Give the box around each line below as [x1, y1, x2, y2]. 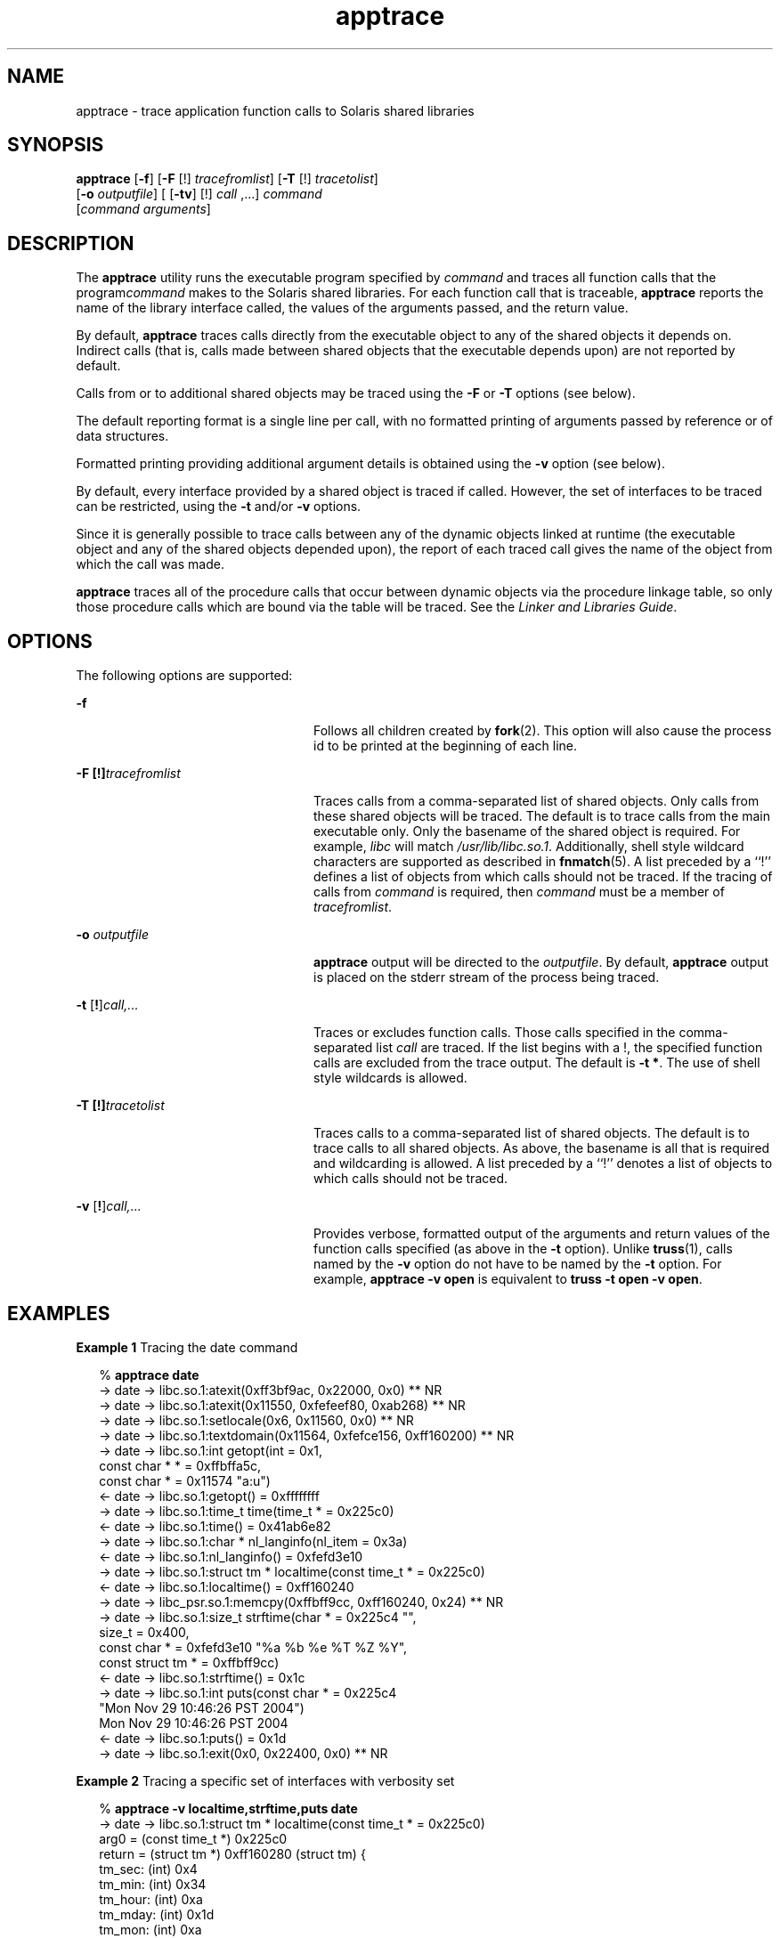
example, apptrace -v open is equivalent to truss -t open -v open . [313, 1271, 703, 1287]
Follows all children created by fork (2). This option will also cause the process [313, 723, 772, 739]
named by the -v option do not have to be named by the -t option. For [313, 1256, 722, 1272]
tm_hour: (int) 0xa [99, 1891, 203, 1907]
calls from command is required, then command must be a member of [313, 884, 725, 900]
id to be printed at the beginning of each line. [313, 738, 578, 754]
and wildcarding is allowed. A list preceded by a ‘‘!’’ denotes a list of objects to [313, 1156, 773, 1172]
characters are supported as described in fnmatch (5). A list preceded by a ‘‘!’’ [313, 854, 771, 870]
